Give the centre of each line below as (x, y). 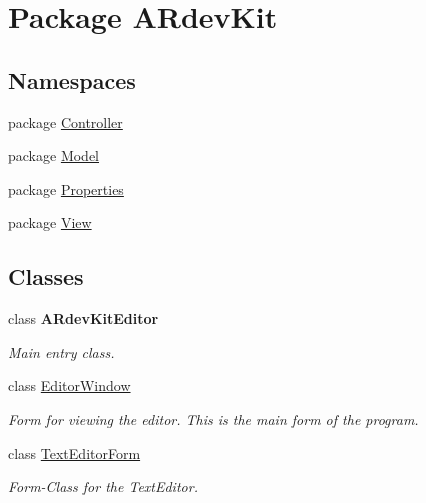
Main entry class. (61, 351)
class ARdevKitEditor (83, 318)
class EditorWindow (69, 385)
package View (50, 222)
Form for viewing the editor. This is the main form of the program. (213, 418)
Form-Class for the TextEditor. (103, 486)
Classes (46, 276)
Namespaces (72, 79)
